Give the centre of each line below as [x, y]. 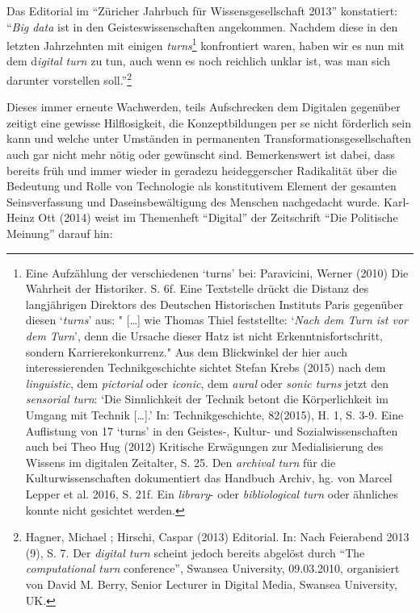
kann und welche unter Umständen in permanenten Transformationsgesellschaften [209, 138]
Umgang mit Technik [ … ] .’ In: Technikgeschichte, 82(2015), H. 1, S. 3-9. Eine [214, 414]
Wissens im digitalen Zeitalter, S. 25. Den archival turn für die [181, 462]
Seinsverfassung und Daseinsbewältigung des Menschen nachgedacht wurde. [193, 201]
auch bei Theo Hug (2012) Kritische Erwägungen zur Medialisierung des [204, 446]
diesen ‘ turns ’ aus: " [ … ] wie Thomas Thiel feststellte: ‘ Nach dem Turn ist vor [216, 320]
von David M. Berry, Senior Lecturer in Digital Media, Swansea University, [211, 584]
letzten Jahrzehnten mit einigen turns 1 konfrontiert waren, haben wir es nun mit [206, 44]
